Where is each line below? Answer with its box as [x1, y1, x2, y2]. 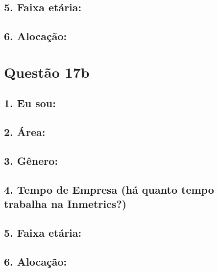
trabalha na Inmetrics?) [4, 196, 127, 211]
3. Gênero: [4, 153, 58, 168]
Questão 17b [4, 62, 90, 82]
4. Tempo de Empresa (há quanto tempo [4, 181, 214, 197]
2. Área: [4, 124, 46, 139]
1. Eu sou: [4, 95, 56, 111]
